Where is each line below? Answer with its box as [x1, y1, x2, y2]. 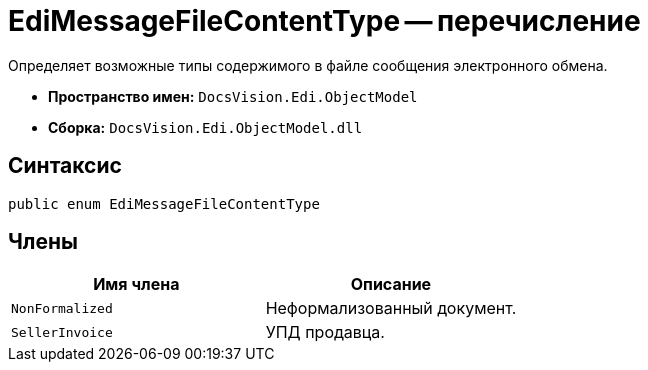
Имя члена [93, 274, 180, 295]
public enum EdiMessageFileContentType [8, 195, 320, 212]
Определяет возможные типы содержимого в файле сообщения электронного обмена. [8, 56, 608, 74]
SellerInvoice [11, 324, 113, 340]
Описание [350, 274, 432, 295]
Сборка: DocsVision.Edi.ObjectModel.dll [48, 118, 363, 136]
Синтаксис [8, 153, 122, 179]
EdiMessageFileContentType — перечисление [8, 4, 641, 38]
